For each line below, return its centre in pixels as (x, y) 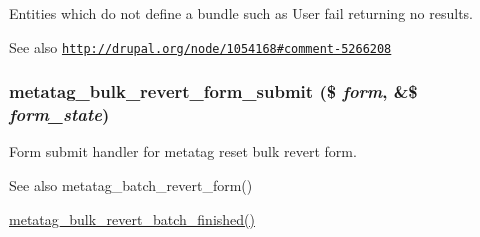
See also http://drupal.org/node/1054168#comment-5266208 (200, 46)
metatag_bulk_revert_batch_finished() (132, 218)
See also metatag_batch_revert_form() (131, 184)
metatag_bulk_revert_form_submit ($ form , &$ (213, 91)
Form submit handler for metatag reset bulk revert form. (183, 151)
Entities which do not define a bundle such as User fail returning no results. (241, 13)
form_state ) (59, 114)
